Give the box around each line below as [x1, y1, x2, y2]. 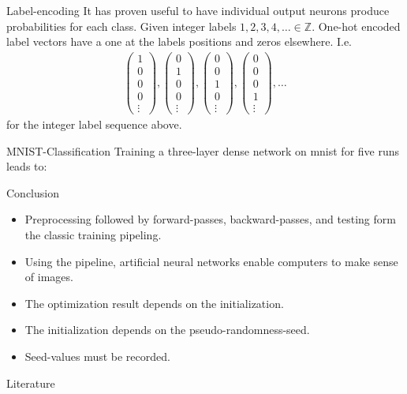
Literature [6, 374, 55, 391]
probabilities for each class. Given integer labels [6, 17, 237, 34]
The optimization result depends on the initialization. [24, 295, 284, 311]
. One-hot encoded [312, 17, 401, 34]
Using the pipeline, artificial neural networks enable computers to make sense [24, 253, 398, 269]
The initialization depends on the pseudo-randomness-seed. [24, 321, 310, 338]
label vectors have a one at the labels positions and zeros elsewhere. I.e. [6, 33, 353, 50]
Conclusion [6, 184, 59, 201]
